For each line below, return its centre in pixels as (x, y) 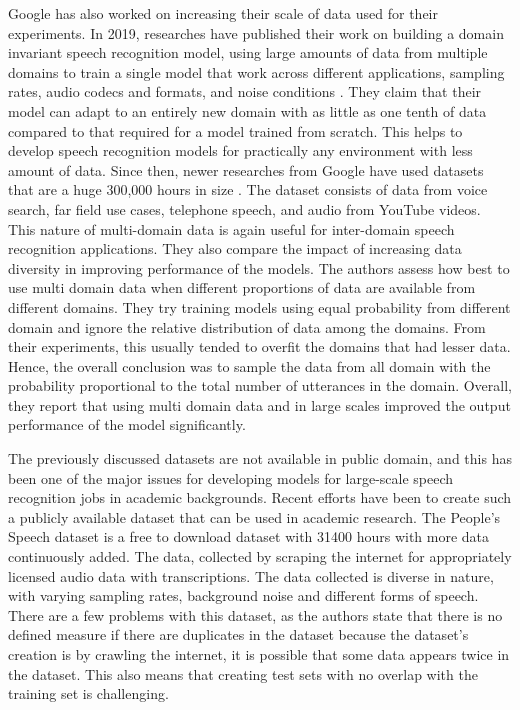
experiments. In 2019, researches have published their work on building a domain (256, 32)
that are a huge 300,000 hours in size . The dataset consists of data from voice (248, 189)
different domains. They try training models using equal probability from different (259, 306)
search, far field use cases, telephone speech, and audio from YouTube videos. (244, 208)
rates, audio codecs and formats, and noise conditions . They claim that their (245, 91)
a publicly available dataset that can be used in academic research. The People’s (254, 516)
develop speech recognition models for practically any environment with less (240, 150)
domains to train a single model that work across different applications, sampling (256, 71)
